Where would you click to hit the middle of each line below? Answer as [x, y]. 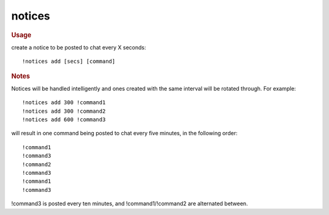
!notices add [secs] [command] [69, 62]
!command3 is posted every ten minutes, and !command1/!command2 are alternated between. [129, 203]
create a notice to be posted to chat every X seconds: [79, 47]
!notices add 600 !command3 [64, 120]
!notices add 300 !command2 [64, 111]
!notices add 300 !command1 [64, 103]
